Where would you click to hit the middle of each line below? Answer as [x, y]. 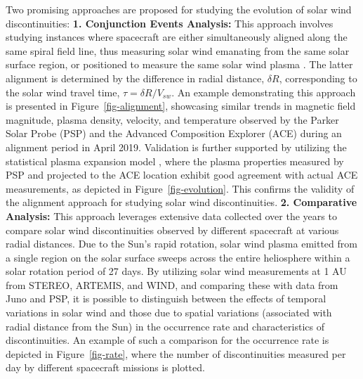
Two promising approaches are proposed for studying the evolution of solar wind [179, 9]
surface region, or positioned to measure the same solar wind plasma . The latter [179, 64]
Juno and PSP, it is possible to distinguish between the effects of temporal [166, 298]
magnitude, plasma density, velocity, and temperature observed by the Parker [172, 119]
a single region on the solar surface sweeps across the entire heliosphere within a [178, 257]
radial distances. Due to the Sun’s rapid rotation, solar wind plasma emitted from [181, 244]
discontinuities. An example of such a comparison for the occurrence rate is [167, 340]
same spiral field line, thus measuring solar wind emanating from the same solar [178, 50]
